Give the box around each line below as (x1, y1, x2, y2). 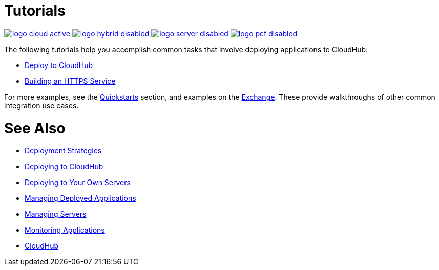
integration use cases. (4, 101, 79, 110)
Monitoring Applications (25, 226, 105, 235)
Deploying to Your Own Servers (25, 178, 131, 187)
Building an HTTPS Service (25, 76, 116, 85)
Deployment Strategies (25, 146, 102, 155)
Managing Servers (25, 210, 87, 219)
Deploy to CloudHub (25, 60, 93, 70)
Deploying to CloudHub (25, 162, 103, 171)
